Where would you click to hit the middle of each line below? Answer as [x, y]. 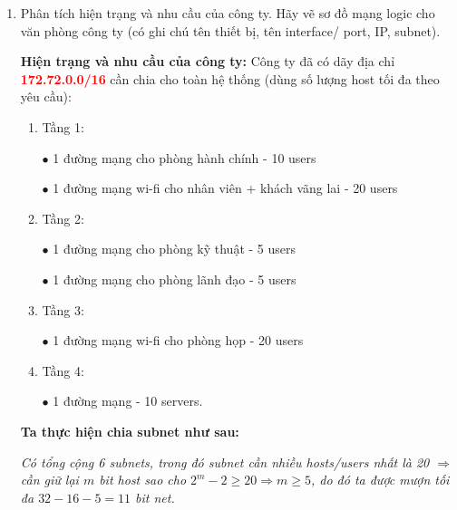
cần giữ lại [49, 480]
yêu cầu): [46, 96]
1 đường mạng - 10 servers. [128, 401]
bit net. [155, 497]
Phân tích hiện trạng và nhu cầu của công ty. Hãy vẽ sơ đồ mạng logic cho [228, 13]
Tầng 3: [63, 309]
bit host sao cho [143, 480]
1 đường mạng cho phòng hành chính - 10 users [185, 157]
